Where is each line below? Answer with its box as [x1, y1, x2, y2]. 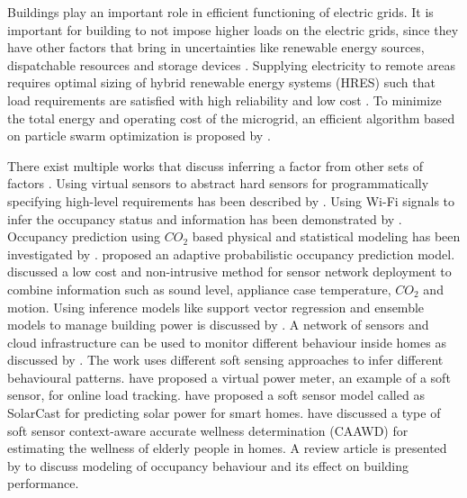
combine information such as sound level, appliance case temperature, [7, 279, 391, 298]
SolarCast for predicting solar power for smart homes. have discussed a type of [7, 403, 441, 422]
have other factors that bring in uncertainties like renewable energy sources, [7, 38, 425, 57]
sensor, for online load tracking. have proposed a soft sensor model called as [7, 385, 425, 404]
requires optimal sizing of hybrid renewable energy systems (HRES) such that [7, 73, 436, 92]
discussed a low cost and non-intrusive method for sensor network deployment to [7, 262, 452, 281]
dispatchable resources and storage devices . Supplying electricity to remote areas [7, 55, 456, 74]
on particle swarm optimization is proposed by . [7, 126, 271, 145]
